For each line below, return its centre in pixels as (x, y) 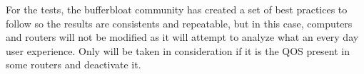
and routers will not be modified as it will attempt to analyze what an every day (182, 37)
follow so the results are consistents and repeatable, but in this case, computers (179, 23)
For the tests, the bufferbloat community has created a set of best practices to (177, 9)
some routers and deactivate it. (74, 64)
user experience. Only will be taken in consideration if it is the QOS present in (178, 50)
